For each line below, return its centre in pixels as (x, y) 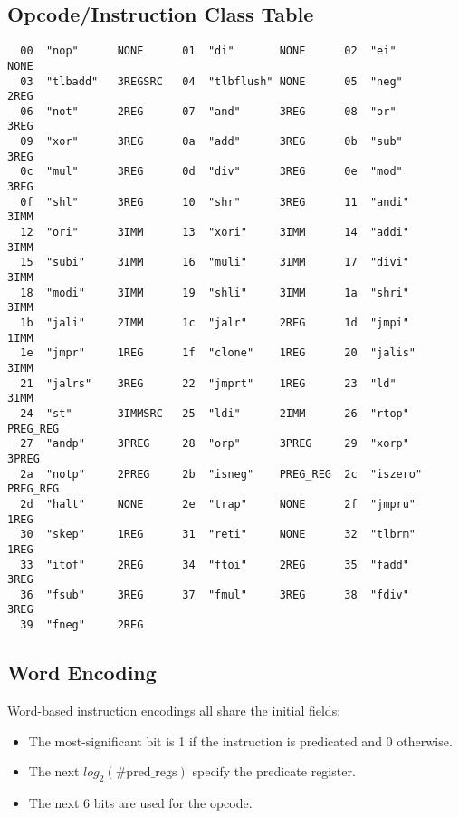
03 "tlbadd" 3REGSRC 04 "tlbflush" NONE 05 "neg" (211, 81)
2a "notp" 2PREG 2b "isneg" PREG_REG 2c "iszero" (221, 474)
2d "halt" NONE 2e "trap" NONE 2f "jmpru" (218, 504)
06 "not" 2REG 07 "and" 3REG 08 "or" (208, 111)
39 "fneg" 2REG (82, 625)
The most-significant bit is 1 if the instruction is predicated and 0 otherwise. (240, 740)
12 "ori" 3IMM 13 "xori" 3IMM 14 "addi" (215, 233)
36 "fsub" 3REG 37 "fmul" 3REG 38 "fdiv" (215, 594)
